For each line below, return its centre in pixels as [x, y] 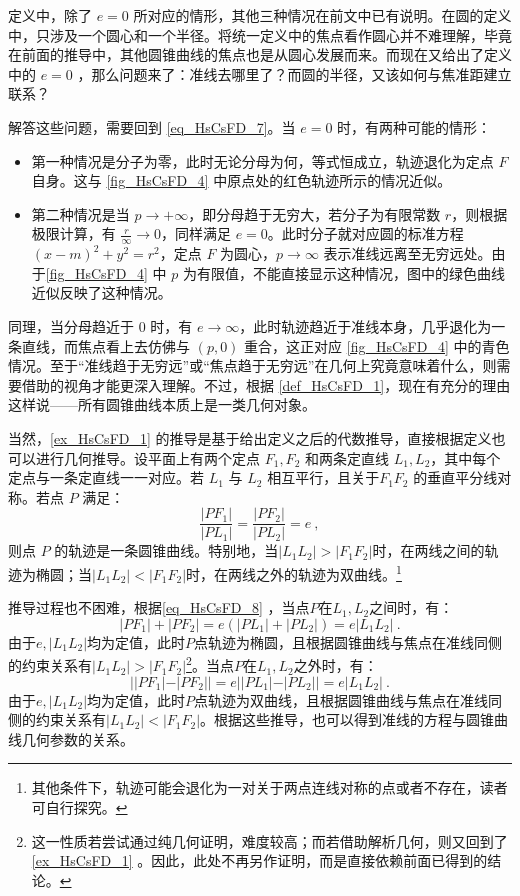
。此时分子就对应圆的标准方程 [365, 233]
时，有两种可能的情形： [414, 126]
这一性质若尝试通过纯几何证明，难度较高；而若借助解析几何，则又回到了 [269, 840]
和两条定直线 [346, 457]
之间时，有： [411, 607]
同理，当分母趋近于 [71, 325]
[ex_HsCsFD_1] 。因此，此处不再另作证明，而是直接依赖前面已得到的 [259, 860]
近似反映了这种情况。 [101, 292]
